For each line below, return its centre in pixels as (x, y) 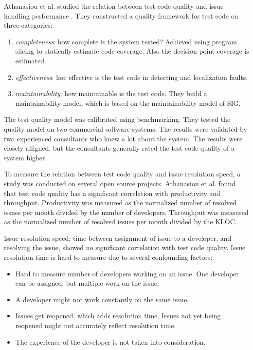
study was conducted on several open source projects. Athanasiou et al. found (120, 183)
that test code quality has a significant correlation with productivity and (112, 193)
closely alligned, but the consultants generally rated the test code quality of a (119, 148)
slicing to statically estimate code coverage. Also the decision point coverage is (132, 51)
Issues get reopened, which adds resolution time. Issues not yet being (118, 316)
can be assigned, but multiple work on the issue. (87, 283)
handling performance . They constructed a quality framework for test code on (121, 15)
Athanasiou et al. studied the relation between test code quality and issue (114, 6)
